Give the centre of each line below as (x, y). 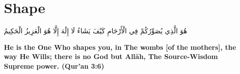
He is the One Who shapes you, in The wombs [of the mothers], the (120, 47)
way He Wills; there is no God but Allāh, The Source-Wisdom (111, 56)
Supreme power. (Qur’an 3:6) (54, 66)
